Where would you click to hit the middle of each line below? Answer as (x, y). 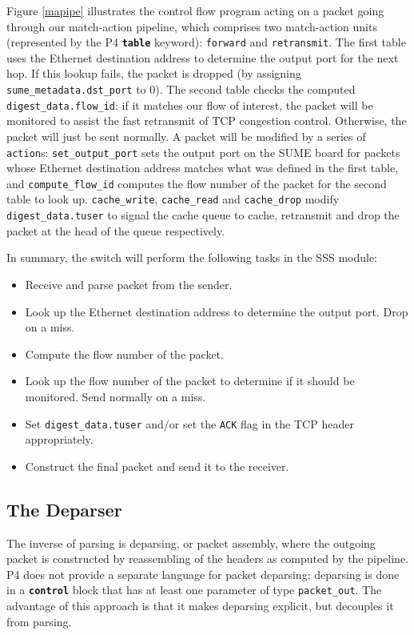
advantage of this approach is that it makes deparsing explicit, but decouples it (200, 605)
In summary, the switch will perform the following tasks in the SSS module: (192, 257)
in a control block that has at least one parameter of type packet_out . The (194, 590)
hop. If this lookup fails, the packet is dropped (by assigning (154, 73)
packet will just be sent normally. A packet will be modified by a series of (186, 136)
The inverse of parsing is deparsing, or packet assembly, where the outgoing (191, 543)
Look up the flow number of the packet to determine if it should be (190, 381)
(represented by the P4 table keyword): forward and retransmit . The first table (206, 42)
